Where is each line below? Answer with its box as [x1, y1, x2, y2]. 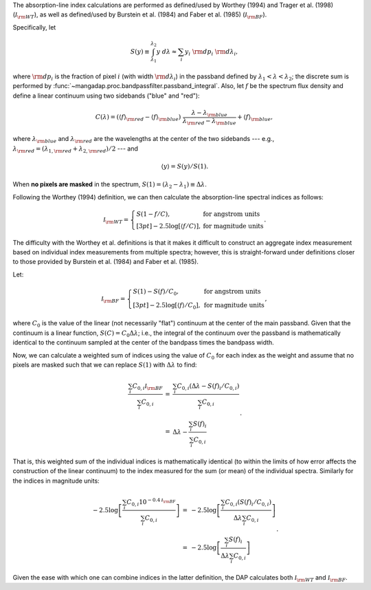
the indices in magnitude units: [12, 477, 100, 485]
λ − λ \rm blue [191, 109, 228, 118]
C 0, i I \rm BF [132, 382, 163, 391]
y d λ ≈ [156, 48, 177, 56]
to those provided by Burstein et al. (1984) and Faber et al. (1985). [12, 258, 199, 266]
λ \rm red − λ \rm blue [182, 117, 236, 127]
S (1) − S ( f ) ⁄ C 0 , [133, 287, 179, 297]
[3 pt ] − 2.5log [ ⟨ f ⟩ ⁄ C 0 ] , [133, 301, 201, 311]
